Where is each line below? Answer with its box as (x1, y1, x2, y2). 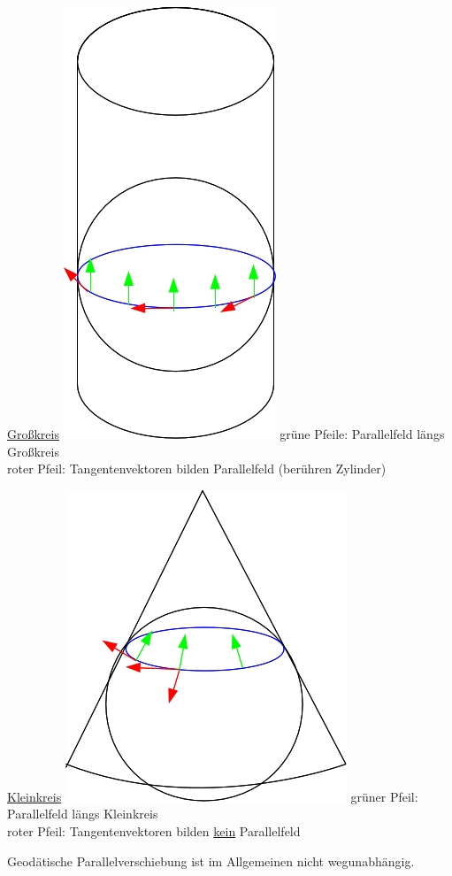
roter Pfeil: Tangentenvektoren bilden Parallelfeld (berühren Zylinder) (7, 459, 387, 478)
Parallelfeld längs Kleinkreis (7, 804, 158, 823)
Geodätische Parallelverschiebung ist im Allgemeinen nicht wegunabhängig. (7, 851, 415, 870)
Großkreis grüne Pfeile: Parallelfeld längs (7, 425, 445, 442)
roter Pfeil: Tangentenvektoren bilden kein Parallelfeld (7, 821, 301, 840)
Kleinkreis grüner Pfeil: (7, 787, 418, 805)
